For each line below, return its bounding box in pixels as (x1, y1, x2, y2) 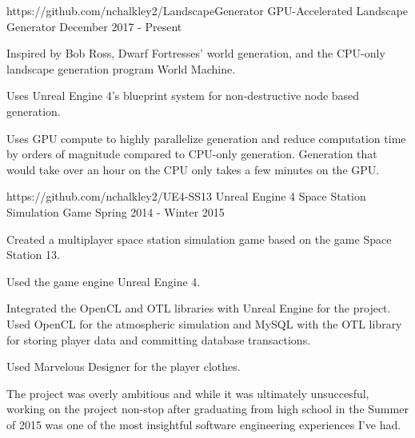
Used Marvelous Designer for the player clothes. (6, 358, 241, 375)
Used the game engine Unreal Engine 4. (6, 273, 201, 289)
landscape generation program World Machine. (6, 60, 236, 77)
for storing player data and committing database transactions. (6, 331, 311, 348)
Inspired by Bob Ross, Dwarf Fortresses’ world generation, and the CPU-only (6, 45, 385, 62)
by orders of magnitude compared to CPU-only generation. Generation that (6, 145, 377, 162)
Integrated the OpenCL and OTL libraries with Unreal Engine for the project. (6, 300, 391, 317)
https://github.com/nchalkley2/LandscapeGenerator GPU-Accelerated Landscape (6, 2, 409, 18)
